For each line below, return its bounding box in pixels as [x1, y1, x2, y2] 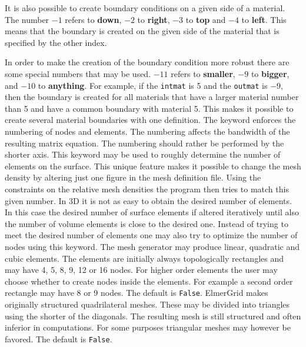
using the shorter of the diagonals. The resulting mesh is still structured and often [5, 309, 301, 322]
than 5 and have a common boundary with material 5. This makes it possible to [5, 102, 294, 114]
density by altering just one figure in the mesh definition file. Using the [5, 171, 261, 183]
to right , [137, 13, 170, 25]
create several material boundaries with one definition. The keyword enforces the [5, 114, 296, 126]
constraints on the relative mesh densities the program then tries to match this [5, 182, 289, 195]
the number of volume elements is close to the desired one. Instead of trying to [5, 217, 288, 229]
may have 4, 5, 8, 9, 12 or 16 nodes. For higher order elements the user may [5, 263, 278, 276]
